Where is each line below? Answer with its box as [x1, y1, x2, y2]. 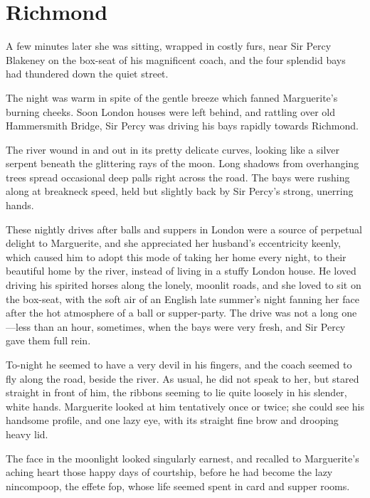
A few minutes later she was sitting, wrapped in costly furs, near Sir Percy [6, 38, 332, 53]
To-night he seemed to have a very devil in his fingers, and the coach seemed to [6, 357, 352, 371]
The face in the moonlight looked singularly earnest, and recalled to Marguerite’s [6, 450, 359, 465]
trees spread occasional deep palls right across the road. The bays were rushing [6, 169, 350, 184]
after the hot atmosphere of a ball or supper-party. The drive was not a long [6, 305, 339, 320]
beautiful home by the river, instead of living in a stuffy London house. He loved [6, 263, 356, 278]
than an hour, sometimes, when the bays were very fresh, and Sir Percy [33, 319, 346, 334]
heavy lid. [6, 426, 48, 441]
